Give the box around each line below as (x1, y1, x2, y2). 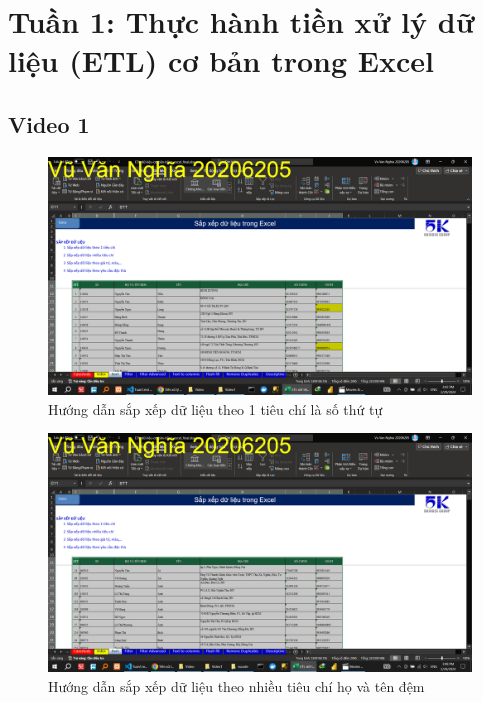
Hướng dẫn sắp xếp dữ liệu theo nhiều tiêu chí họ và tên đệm (48, 675, 425, 696)
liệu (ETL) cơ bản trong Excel (8, 40, 434, 81)
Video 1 (8, 108, 90, 139)
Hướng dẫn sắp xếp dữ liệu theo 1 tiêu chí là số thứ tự (48, 398, 383, 419)
